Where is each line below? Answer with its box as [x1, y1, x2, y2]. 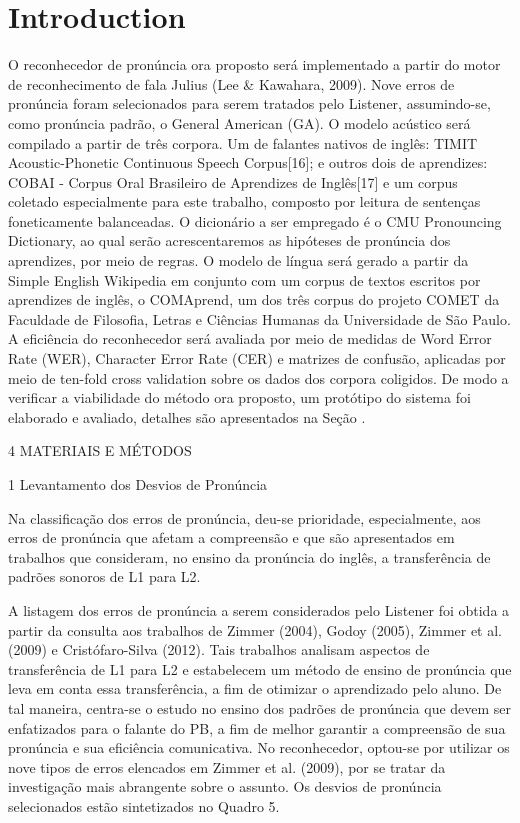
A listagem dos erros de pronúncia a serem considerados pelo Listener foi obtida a [8, 599, 510, 620]
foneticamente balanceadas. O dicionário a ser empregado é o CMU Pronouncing [8, 210, 502, 231]
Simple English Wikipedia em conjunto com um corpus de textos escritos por [8, 269, 481, 290]
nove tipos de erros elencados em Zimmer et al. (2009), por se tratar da [8, 756, 446, 777]
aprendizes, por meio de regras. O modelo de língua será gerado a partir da [8, 250, 469, 271]
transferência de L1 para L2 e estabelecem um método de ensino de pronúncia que [8, 658, 512, 679]
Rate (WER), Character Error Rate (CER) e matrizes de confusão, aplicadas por [8, 348, 506, 369]
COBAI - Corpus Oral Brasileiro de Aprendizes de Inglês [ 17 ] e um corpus [8, 171, 458, 192]
